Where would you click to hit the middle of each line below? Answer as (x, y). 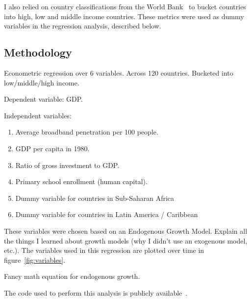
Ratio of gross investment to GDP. (67, 165)
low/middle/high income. (42, 82)
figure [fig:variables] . (35, 260)
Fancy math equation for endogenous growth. (72, 276)
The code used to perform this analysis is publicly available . (96, 292)
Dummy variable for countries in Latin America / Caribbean (107, 214)
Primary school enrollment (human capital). (81, 181)
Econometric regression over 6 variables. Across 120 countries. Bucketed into (119, 72)
